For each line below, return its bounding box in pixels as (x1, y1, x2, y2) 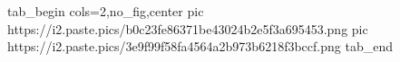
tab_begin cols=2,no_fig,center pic (7, 2, 204, 20)
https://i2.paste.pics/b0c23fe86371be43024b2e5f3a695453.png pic (7, 19, 368, 38)
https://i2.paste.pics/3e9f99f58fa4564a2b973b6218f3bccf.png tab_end (7, 37, 393, 56)
